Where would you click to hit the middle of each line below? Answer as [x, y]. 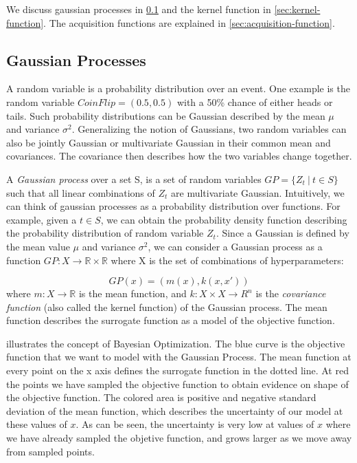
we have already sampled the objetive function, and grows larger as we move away [179, 438]
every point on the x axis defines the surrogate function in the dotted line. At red [177, 370]
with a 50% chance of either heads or [255, 101]
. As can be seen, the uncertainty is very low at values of [195, 424]
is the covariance [291, 293]
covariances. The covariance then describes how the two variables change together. [179, 156]
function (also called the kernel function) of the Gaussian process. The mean [167, 306]
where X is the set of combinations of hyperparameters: [227, 260]
